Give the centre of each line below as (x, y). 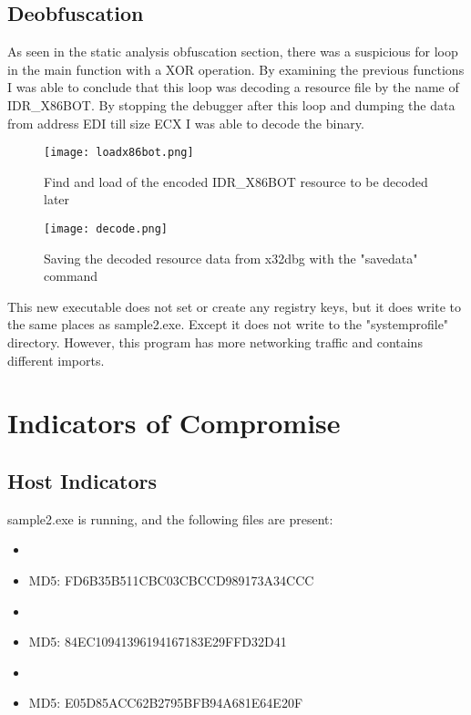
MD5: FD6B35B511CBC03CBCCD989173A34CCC (171, 580)
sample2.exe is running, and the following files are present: (170, 518)
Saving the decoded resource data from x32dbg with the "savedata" (231, 258)
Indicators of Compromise (174, 423)
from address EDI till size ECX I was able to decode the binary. (186, 123)
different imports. (56, 360)
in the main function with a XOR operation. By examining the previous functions (236, 69)
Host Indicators (82, 481)
